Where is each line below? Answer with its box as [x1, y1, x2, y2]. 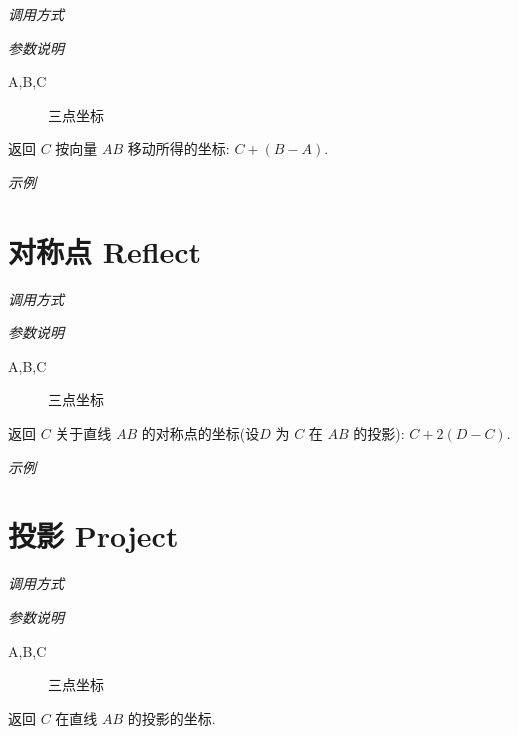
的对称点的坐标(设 [141, 423, 260, 444]
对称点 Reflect [8, 230, 202, 271]
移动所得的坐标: [127, 138, 230, 159]
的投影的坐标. [127, 707, 216, 728]
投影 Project [8, 515, 179, 556]
